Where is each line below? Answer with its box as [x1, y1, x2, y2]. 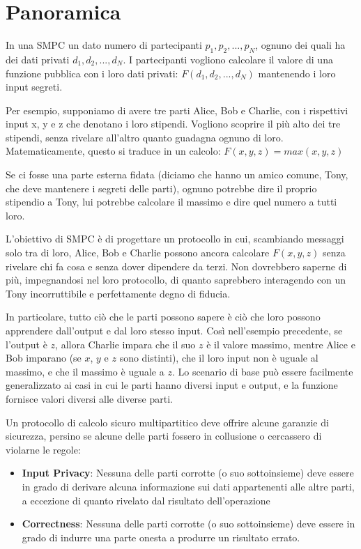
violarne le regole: [6, 442, 81, 456]
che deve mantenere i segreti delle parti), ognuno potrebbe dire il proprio [6, 180, 317, 195]
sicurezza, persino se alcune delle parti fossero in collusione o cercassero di [6, 428, 322, 443]
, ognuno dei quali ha [255, 38, 346, 52]
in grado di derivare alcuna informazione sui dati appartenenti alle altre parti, [22, 479, 355, 493]
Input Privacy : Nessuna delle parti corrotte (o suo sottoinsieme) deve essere [22, 465, 354, 480]
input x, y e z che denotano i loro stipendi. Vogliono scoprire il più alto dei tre [6, 116, 341, 131]
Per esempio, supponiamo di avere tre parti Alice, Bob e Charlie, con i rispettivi [6, 102, 348, 117]
